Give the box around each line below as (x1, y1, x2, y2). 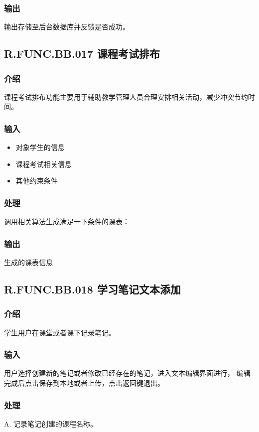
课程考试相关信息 (15, 158, 72, 169)
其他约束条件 (15, 175, 58, 186)
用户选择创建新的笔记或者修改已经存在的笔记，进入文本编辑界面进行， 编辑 (4, 368, 251, 378)
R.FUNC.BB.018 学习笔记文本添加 (4, 282, 181, 297)
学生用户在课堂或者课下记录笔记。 (4, 327, 116, 337)
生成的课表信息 (4, 257, 53, 268)
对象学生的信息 (15, 142, 65, 152)
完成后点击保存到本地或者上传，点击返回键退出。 (4, 378, 164, 388)
